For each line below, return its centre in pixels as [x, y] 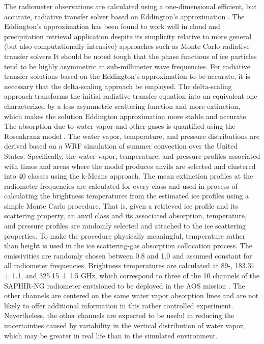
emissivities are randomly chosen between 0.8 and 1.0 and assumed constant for [128, 255]
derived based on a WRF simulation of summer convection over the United [121, 146]
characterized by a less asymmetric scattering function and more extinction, [122, 106]
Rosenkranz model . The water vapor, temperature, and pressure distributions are [132, 136]
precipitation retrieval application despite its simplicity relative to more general [128, 36]
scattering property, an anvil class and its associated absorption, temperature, [125, 216]
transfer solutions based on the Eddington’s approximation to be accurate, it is [127, 76]
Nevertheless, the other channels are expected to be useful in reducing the [119, 315]
